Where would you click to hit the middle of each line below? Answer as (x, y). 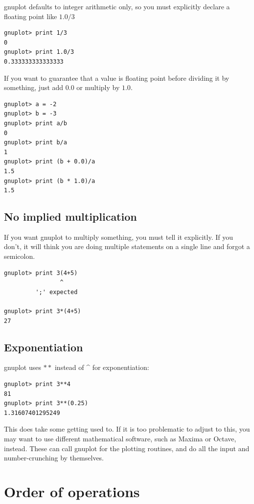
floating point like (31, 16)
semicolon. (20, 256)
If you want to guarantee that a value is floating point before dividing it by (117, 78)
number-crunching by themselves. (54, 458)
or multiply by (98, 87)
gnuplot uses (23, 367)
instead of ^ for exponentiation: (102, 367)
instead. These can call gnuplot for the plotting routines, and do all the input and (127, 448)
